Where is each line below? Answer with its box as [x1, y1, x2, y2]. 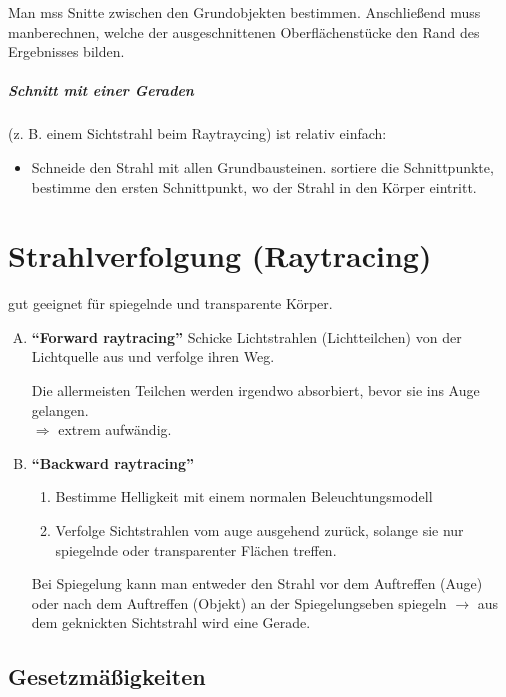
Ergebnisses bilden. [8, 41, 125, 62]
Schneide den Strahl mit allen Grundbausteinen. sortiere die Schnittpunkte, [31, 156, 494, 177]
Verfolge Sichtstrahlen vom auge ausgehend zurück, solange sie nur [55, 520, 464, 540]
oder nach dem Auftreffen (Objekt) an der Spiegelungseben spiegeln [31, 592, 447, 613]
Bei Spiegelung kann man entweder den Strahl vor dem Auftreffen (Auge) [31, 573, 483, 594]
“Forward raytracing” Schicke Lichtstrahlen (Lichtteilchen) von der [31, 326, 462, 347]
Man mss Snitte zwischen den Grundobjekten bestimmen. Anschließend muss [8, 2, 481, 22]
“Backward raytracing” [31, 452, 195, 473]
